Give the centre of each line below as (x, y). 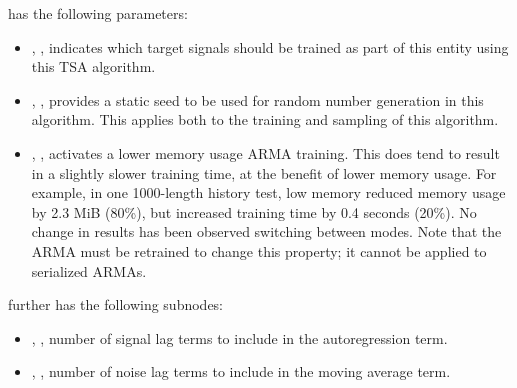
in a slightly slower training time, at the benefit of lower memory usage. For (264, 172)
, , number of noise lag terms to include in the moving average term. (241, 371)
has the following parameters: (98, 13)
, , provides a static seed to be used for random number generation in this (257, 99)
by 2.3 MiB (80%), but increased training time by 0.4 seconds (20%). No (254, 211)
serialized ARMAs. (89, 270)
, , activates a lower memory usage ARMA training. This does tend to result (265, 152)
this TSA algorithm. (93, 66)
